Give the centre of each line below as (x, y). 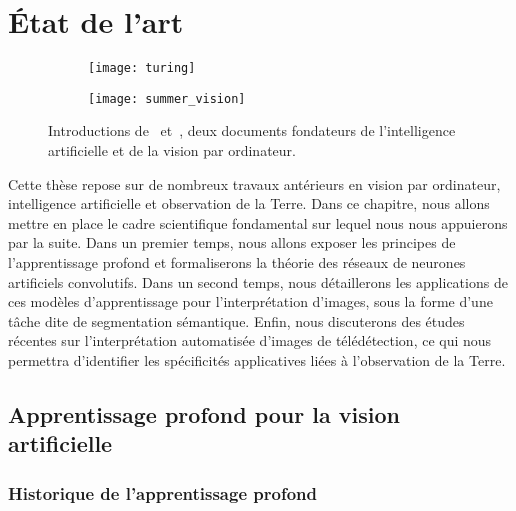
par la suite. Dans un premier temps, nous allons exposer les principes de (232, 242)
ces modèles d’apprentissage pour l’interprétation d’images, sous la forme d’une (250, 301)
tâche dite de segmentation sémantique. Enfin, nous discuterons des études (236, 320)
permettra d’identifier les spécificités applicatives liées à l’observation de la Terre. (257, 359)
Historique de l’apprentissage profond (162, 492)
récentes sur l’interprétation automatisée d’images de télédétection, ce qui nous (250, 340)
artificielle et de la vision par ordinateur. (172, 150)
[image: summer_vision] (167, 98)
